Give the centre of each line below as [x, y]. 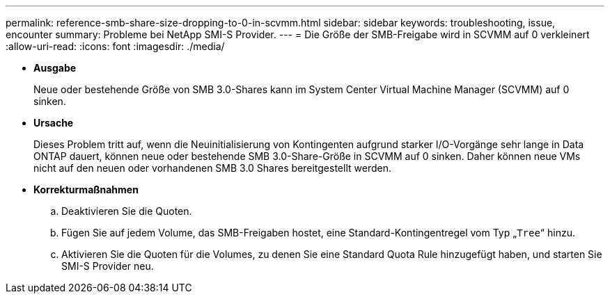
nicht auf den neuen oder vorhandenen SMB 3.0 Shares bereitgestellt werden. [212, 168]
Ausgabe [55, 68]
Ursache [54, 123]
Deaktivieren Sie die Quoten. [127, 211]
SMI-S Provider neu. [108, 266]
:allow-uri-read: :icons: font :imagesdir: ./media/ [115, 46]
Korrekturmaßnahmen [86, 189]
